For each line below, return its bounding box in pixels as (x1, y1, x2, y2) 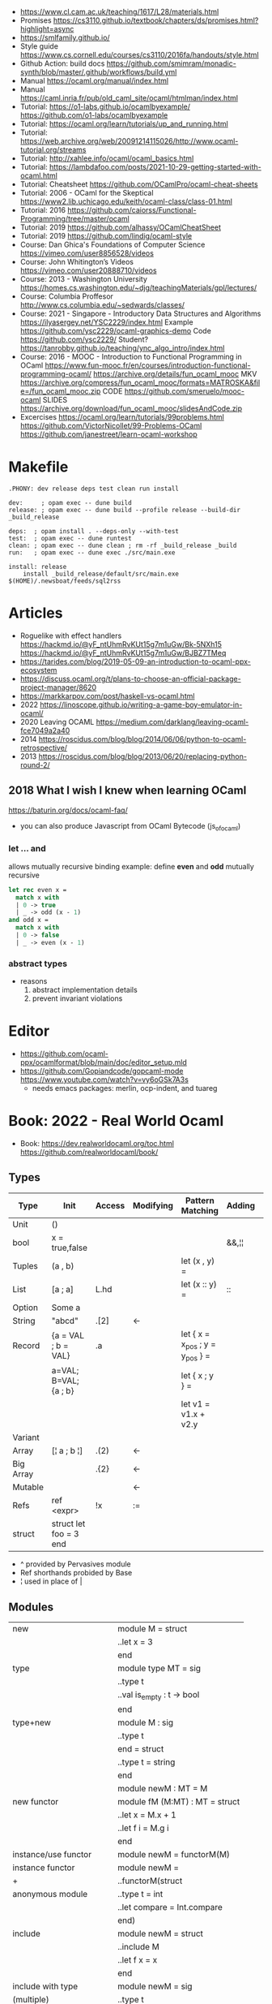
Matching (181, 1205, 219, 1216)
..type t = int (117, 1889, 164, 1900)
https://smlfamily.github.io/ (19, 32, 111, 42)
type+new (12, 1717, 51, 1728)
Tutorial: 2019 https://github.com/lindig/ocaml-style (19, 231, 193, 240)
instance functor (12, 1862, 75, 1873)
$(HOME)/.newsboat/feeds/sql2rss (8, 576, 121, 585)
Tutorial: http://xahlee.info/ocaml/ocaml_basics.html (19, 153, 194, 163)
